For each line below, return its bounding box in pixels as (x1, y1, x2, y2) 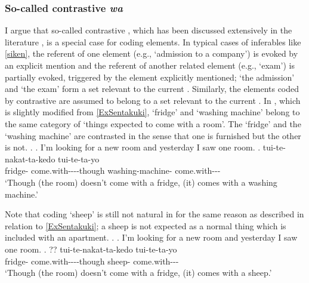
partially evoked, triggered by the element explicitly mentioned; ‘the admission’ (5, 70, 295, 83)
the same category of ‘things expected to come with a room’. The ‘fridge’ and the (5, 117, 301, 130)
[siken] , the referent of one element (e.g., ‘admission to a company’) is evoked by (5, 47, 298, 60)
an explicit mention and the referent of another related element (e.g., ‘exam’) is (5, 59, 295, 71)
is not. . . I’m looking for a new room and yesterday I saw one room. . (5, 141, 261, 153)
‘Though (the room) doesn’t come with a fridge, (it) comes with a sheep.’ (5, 266, 272, 279)
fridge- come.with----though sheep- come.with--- (5, 254, 179, 267)
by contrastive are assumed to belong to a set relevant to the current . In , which (5, 94, 301, 106)
